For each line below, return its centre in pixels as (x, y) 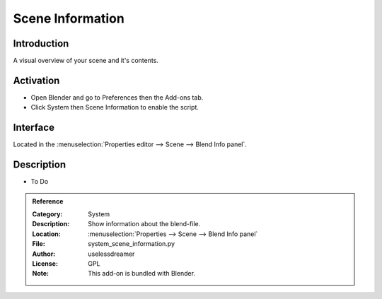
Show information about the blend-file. (144, 224)
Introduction (41, 43)
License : (45, 263)
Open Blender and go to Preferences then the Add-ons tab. (117, 97)
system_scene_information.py (132, 244)
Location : (46, 234)
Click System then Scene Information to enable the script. (115, 107)
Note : (41, 274)
